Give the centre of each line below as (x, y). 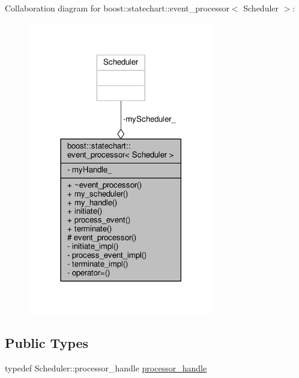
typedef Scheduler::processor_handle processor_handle (106, 368)
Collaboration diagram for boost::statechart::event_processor (117, 8)
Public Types (47, 343)
